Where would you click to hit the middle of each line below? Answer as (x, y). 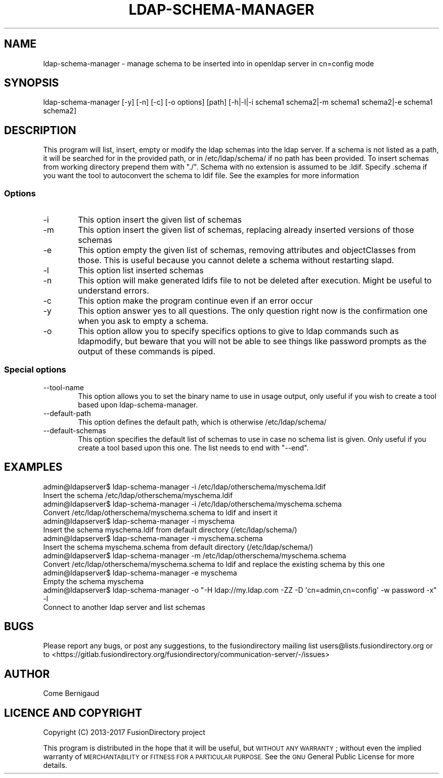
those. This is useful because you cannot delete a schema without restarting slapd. (236, 260)
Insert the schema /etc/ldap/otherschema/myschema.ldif (138, 495)
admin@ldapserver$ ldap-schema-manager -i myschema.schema (153, 538)
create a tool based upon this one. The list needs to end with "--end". (193, 447)
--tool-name (63, 387)
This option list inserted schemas (141, 271)
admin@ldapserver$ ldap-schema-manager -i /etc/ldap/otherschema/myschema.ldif (185, 486)
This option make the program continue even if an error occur (195, 301)
